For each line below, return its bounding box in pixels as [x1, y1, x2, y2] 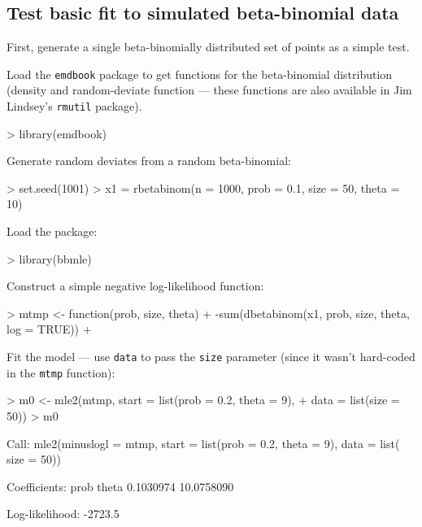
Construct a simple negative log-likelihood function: [7, 277, 264, 294]
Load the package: [7, 223, 98, 240]
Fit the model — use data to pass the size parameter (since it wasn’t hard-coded [7, 348, 415, 365]
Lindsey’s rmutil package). [7, 98, 142, 115]
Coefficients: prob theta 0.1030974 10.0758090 [7, 477, 234, 494]
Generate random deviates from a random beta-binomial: [7, 152, 291, 169]
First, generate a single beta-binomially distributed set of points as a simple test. [7, 38, 410, 55]
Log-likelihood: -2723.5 [7, 505, 120, 522]
